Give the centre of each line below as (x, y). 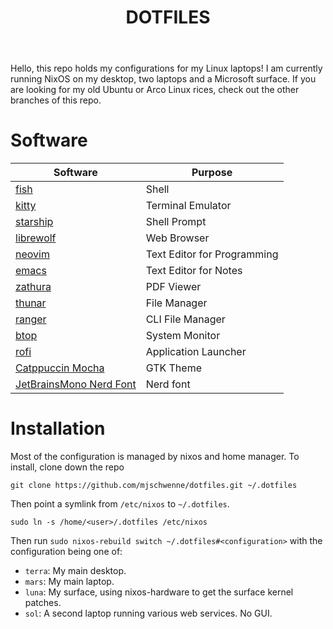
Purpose (212, 173)
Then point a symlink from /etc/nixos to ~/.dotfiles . (120, 504)
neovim (32, 254)
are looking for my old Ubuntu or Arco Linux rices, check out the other (155, 90)
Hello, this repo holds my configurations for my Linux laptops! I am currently (166, 68)
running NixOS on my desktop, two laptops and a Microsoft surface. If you (163, 79)
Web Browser (177, 238)
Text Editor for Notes (194, 271)
